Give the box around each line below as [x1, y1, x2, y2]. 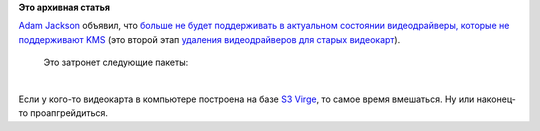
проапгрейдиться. [30, 107, 109, 119]
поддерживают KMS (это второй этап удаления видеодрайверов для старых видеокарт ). [18, 33, 401, 45]
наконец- [476, 93, 517, 105]
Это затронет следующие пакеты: [43, 56, 189, 69]
